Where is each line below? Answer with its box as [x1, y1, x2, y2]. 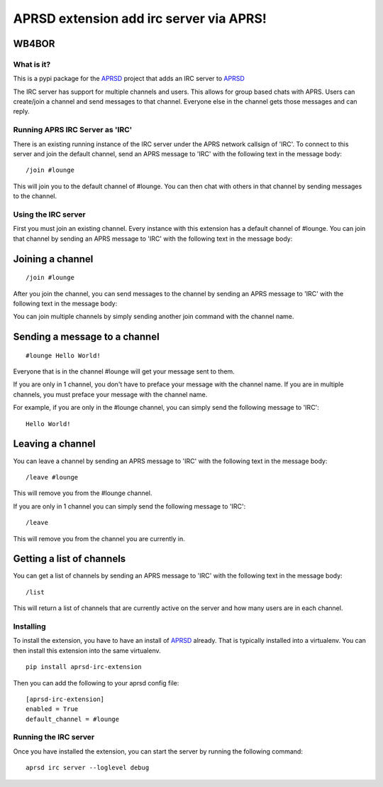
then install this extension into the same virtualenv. [13, 646, 161, 655]
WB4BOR [13, 38, 55, 50]
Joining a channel [13, 253, 94, 265]
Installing [13, 622, 46, 631]
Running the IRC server [13, 732, 95, 742]
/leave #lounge [26, 473, 79, 481]
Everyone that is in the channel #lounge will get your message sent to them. [13, 367, 235, 376]
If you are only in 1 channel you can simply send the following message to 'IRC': [13, 501, 246, 511]
